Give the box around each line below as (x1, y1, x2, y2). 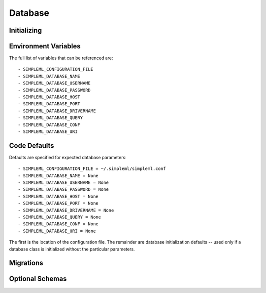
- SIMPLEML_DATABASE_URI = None (18, 228, 96, 234)
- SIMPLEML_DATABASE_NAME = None (18, 173, 99, 178)
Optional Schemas (9, 275, 67, 283)
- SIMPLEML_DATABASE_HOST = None (18, 193, 99, 199)
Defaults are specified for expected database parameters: (9, 154, 127, 160)
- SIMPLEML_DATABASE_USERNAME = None (18, 180, 109, 185)
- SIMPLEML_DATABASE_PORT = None (18, 201, 99, 206)
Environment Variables (9, 42, 81, 50)
